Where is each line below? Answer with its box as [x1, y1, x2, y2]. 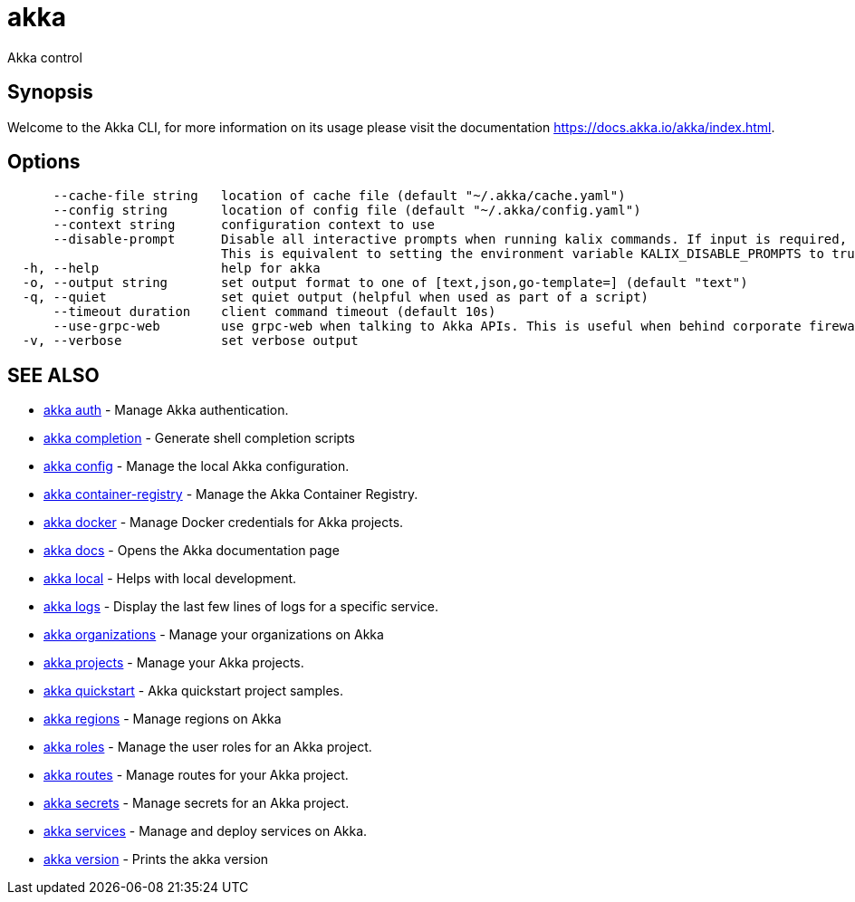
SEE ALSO [7, 363, 100, 387]
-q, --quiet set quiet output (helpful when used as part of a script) [22, 290, 649, 305]
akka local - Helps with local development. [43, 571, 297, 587]
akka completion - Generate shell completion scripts [43, 430, 355, 446]
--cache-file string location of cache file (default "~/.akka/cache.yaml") [53, 188, 626, 204]
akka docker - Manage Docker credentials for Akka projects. [43, 514, 404, 531]
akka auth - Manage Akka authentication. [43, 402, 289, 418]
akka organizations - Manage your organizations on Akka [43, 627, 384, 643]
